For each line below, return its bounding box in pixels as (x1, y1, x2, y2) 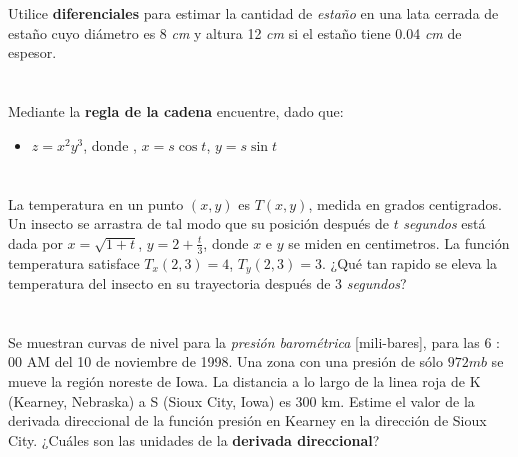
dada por (8, 232, 63, 253)
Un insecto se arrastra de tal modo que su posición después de (8, 213, 389, 234)
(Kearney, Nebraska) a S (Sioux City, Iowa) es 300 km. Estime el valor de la (8, 390, 475, 411)
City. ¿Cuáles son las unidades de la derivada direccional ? (8, 429, 380, 450)
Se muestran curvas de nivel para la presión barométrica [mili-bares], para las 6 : (8, 331, 500, 352)
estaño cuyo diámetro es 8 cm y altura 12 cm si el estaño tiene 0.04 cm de (8, 22, 462, 43)
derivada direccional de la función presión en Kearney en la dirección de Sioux (8, 410, 487, 431)
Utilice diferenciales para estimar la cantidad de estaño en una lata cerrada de (8, 3, 499, 24)
